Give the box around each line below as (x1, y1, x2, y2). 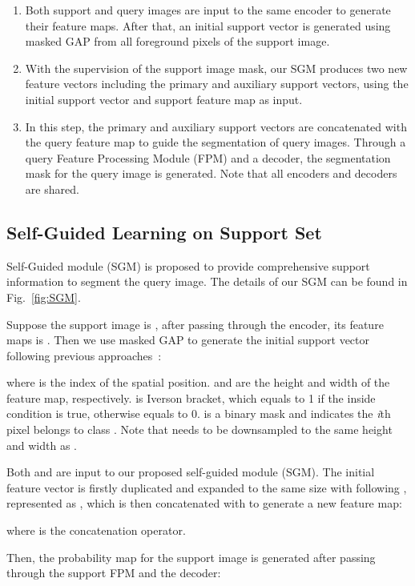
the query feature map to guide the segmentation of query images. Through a (25, 134, 406, 151)
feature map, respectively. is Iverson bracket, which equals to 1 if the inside (6, 389, 376, 406)
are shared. (25, 180, 79, 197)
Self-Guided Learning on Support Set (6, 219, 322, 244)
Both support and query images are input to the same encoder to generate (25, 2, 391, 18)
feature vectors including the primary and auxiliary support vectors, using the (25, 75, 409, 92)
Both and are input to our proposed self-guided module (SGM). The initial (6, 464, 375, 480)
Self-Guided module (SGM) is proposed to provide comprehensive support (6, 257, 370, 274)
